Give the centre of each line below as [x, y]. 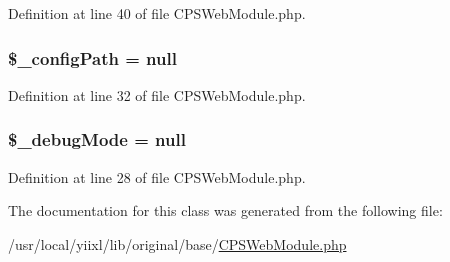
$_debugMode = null [97, 139]
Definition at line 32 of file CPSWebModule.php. [157, 94]
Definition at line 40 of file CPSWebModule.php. [157, 13]
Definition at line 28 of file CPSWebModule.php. [157, 176]
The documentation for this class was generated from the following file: [225, 210]
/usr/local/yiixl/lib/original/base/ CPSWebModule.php [177, 243]
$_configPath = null [92, 57]
